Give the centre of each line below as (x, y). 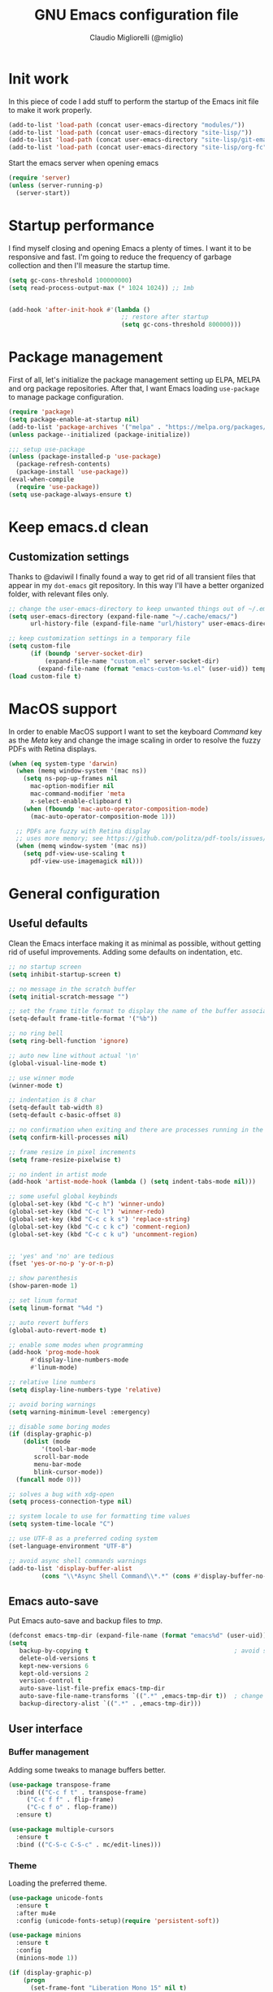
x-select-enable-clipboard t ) (81, 801)
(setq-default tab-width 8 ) (56, 1108)
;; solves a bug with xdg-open (61, 1494)
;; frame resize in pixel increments (72, 1152)
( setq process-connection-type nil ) (70, 1502)
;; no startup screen (45, 967)
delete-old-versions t (57, 1658)
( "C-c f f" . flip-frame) (70, 1800)
